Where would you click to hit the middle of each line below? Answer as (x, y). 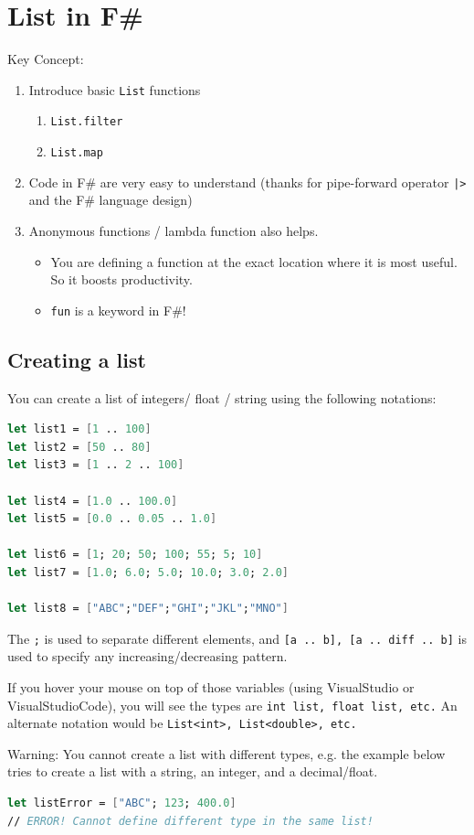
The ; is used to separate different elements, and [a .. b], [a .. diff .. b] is (237, 638)
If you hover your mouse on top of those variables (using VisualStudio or (211, 686)
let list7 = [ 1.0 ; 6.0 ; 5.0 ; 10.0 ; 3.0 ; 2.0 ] (148, 572)
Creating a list (77, 359)
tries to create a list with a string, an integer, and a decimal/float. (193, 771)
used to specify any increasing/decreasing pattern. (147, 656)
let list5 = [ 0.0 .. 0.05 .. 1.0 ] (112, 519)
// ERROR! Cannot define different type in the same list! (190, 821)
